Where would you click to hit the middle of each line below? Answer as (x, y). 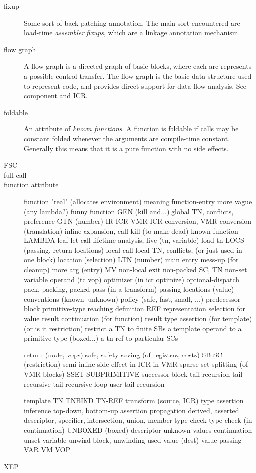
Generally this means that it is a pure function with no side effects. (126, 148)
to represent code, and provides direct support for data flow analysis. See (135, 85)
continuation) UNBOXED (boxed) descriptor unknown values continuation (138, 429)
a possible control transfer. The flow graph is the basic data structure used (138, 75)
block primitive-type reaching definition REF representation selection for (135, 308)
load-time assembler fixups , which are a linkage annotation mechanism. (132, 33)
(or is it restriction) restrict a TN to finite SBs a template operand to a (133, 328)
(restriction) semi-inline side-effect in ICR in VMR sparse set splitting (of (136, 364)
